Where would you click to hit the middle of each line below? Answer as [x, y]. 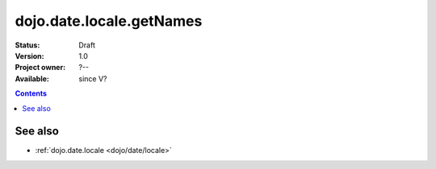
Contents [31, 93]
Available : [32, 78]
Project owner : [40, 68]
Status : [27, 45]
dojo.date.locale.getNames [109, 21]
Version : [29, 56]
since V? [93, 78]
